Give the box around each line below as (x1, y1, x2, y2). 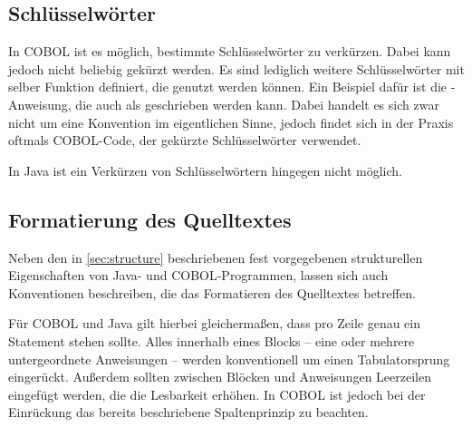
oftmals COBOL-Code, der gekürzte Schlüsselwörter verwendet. (8, 131, 361, 150)
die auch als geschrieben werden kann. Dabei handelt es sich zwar (75, 94, 439, 113)
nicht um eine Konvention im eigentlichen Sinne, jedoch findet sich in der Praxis (8, 112, 454, 131)
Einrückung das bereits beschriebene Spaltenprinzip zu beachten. (8, 403, 369, 422)
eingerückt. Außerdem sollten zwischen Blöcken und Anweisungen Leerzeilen (8, 367, 431, 386)
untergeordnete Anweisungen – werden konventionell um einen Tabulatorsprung (8, 349, 450, 368)
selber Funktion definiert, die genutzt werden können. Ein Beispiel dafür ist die (8, 77, 448, 96)
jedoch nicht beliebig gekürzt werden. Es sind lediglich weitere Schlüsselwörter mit (8, 59, 465, 78)
